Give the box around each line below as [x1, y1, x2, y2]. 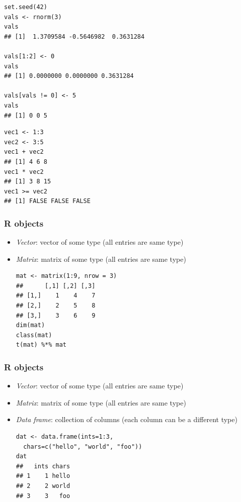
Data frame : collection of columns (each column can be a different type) [16, 414, 237, 425]
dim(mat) [16, 322, 45, 329]
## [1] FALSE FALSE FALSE [4, 197, 91, 205]
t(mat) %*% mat [16, 341, 67, 349]
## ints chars [16, 462, 70, 470]
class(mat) [16, 331, 52, 339]
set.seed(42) [4, 4, 47, 11]
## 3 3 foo [16, 492, 70, 499]
